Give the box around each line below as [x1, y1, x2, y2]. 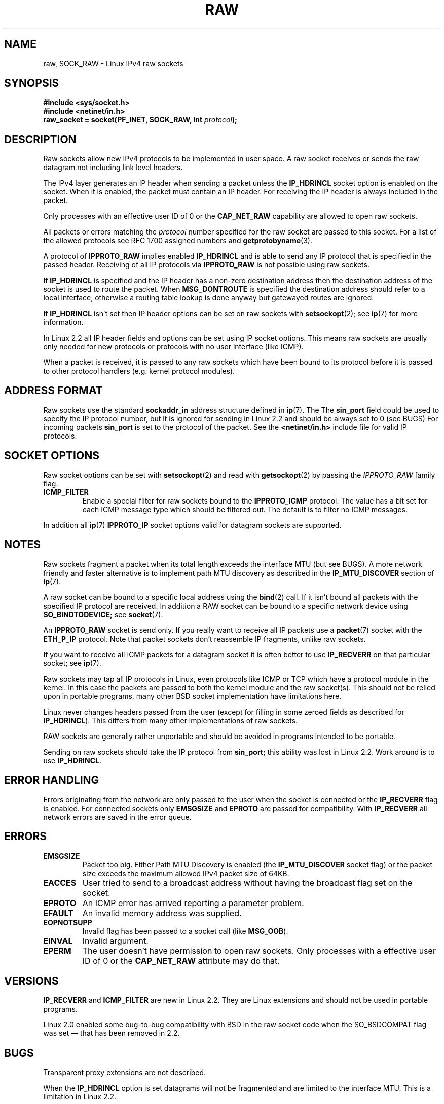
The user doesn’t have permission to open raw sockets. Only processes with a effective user [82, 945, 436, 956]
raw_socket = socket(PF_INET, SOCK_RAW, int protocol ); [43, 115, 237, 124]
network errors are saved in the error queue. [43, 812, 192, 821]
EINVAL [43, 935, 73, 946]
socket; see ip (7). [43, 658, 101, 667]
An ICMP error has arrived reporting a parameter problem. [82, 897, 304, 908]
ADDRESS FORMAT [4, 384, 103, 397]
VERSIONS [4, 974, 59, 987]
